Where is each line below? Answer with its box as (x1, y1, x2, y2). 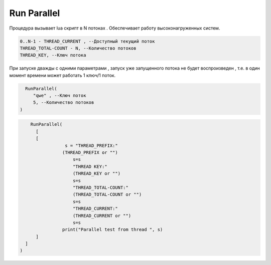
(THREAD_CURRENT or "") (73, 213, 131, 218)
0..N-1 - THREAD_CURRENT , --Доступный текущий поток (20, 38, 155, 44)
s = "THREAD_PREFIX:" (64, 143, 118, 148)
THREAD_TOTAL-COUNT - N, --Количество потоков (20, 45, 137, 51)
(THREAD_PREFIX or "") (62, 149, 118, 155)
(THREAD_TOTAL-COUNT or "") (73, 192, 142, 197)
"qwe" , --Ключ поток (33, 93, 86, 99)
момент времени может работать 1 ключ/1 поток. (9, 72, 116, 78)
